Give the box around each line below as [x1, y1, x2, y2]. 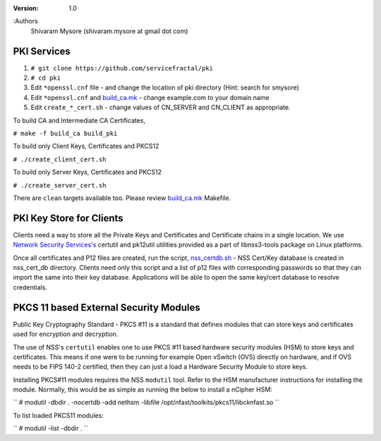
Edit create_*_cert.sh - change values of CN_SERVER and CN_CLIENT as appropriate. [30, 103, 291, 112]
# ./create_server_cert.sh [13, 181, 107, 190]
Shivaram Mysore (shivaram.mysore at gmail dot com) [30, 27, 188, 35]
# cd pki [30, 74, 61, 82]
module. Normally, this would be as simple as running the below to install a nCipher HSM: [13, 385, 273, 394]
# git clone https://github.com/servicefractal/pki [30, 64, 214, 72]
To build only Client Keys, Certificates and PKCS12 [13, 142, 159, 151]
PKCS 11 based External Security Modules [13, 302, 200, 313]
